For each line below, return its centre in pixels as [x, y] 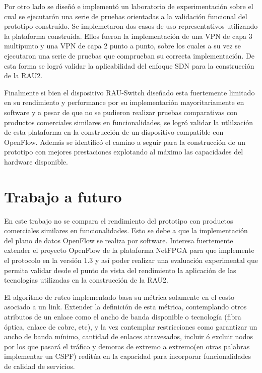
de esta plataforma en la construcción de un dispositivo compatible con [114, 132]
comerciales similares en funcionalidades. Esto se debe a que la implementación [126, 230]
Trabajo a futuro [63, 196]
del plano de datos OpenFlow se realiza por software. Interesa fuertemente [119, 240]
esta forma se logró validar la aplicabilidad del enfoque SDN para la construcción [129, 65]
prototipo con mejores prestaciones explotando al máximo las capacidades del [124, 152]
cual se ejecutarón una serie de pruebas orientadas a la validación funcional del [126, 16]
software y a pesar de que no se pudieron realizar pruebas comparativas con [121, 112]
